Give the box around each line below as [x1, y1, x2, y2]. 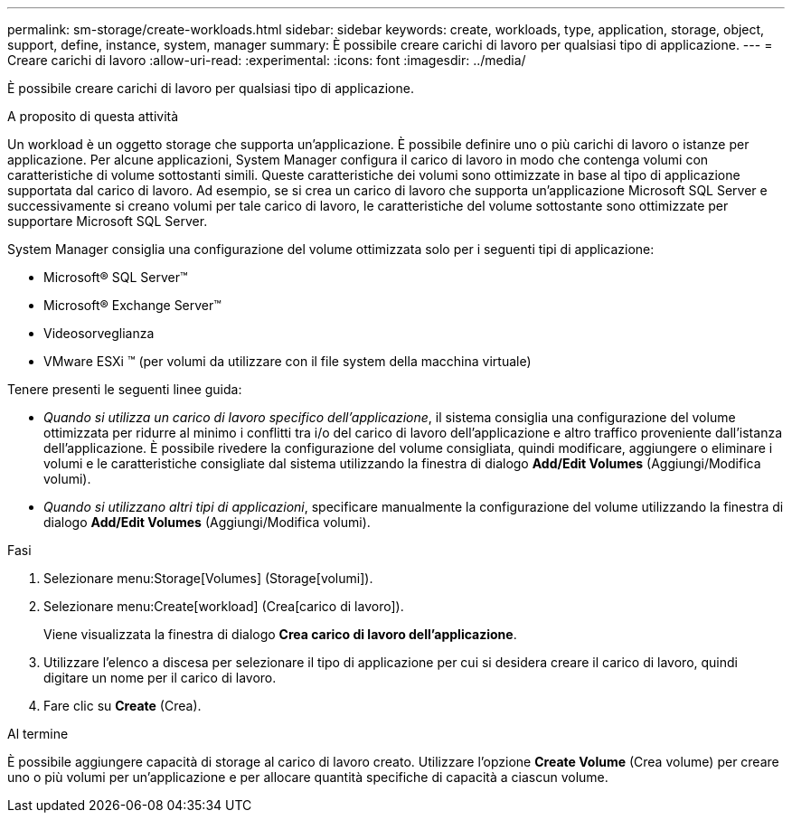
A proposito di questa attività [7, 108, 179, 124]
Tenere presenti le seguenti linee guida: [7, 382, 242, 397]
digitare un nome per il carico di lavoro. [43, 670, 277, 685]
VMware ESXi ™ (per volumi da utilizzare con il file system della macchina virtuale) [43, 353, 532, 369]
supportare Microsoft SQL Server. [7, 213, 208, 229]
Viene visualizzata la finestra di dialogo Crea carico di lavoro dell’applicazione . [43, 627, 517, 642]
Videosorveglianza [43, 325, 155, 341]
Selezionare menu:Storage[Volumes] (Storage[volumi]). [43, 570, 373, 586]
